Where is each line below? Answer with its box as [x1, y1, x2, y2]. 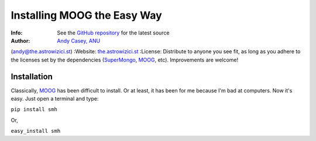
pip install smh [11, 106, 58, 113]
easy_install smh [11, 128, 61, 135]
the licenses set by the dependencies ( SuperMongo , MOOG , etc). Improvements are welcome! [11, 56, 239, 63]
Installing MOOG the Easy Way [11, 9, 162, 22]
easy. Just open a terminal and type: [11, 95, 99, 102]
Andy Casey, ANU [57, 37, 101, 44]
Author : [11, 37, 30, 44]
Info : [11, 29, 23, 36]
